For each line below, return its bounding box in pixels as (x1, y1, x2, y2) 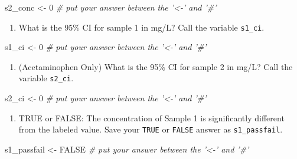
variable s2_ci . (18, 72, 74, 84)
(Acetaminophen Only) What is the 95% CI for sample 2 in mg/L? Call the (18, 60, 293, 72)
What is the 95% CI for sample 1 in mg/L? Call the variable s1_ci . (18, 21, 265, 33)
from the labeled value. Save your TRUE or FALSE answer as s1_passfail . (18, 123, 283, 135)
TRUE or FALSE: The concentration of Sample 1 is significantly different (18, 111, 285, 124)
